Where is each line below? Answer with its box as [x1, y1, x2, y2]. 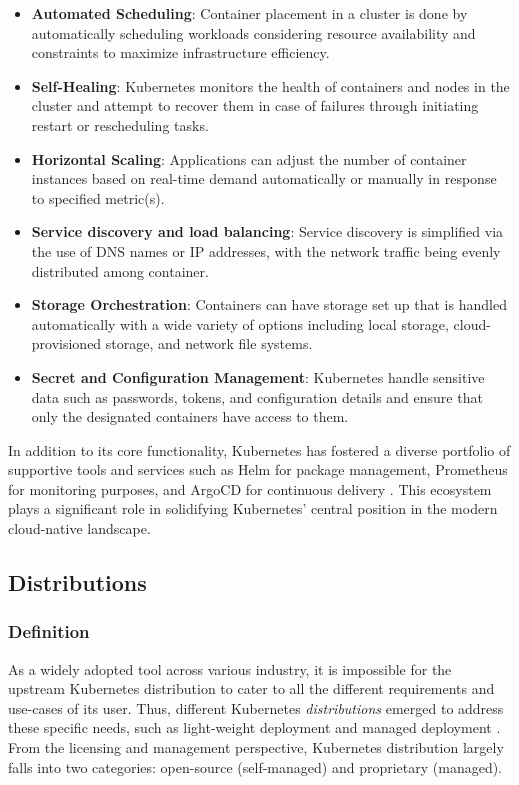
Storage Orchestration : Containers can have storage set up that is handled [31, 294, 507, 315]
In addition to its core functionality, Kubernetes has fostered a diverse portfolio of [8, 439, 511, 460]
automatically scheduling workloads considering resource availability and [31, 22, 476, 43]
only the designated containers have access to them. [31, 406, 349, 427]
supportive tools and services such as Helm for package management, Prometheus [8, 459, 508, 480]
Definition [8, 619, 90, 644]
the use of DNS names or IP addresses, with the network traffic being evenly [31, 240, 501, 261]
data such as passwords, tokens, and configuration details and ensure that [31, 386, 483, 407]
